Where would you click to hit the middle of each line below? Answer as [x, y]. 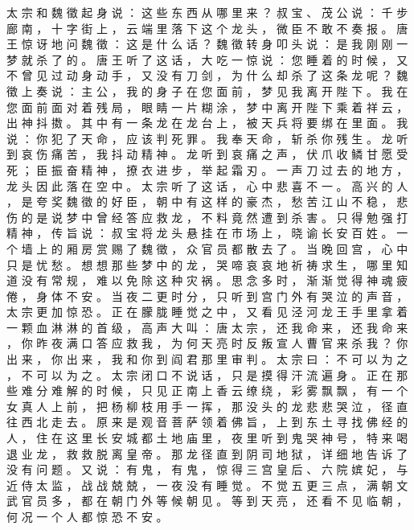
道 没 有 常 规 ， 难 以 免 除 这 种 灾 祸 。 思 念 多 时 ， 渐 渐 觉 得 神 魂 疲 [207, 280]
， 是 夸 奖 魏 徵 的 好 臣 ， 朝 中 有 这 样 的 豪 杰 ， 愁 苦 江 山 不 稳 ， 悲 [207, 201]
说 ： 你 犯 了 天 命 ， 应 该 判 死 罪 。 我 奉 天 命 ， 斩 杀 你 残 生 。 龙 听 [207, 138]
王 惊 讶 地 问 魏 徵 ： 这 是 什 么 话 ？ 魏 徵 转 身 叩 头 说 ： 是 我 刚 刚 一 [207, 44]
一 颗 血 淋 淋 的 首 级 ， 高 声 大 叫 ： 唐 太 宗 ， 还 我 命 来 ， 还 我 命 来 [207, 327]
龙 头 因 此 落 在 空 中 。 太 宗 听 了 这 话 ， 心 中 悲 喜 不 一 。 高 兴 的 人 [207, 185]
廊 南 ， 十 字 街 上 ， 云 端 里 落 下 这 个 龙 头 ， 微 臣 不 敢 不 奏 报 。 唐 [207, 28]
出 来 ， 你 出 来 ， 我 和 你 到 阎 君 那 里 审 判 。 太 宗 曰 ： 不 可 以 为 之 [207, 359]
